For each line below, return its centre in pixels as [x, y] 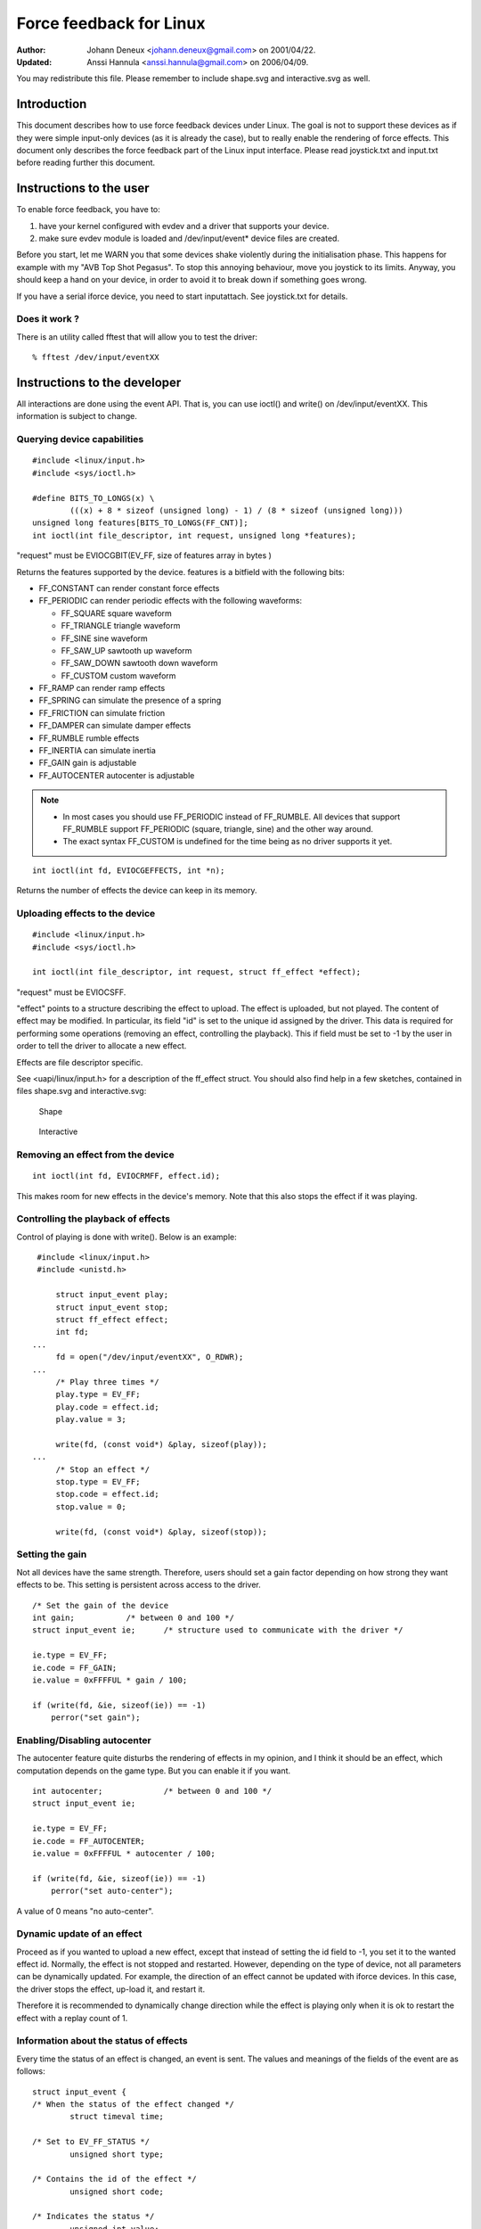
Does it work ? [48, 319]
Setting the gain [52, 1554]
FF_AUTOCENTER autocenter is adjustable [117, 775]
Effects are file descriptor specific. [80, 1062]
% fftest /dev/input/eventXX [96, 358]
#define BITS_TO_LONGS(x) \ [94, 498]
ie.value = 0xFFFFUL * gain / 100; [110, 1680]
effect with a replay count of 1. [72, 2018]
